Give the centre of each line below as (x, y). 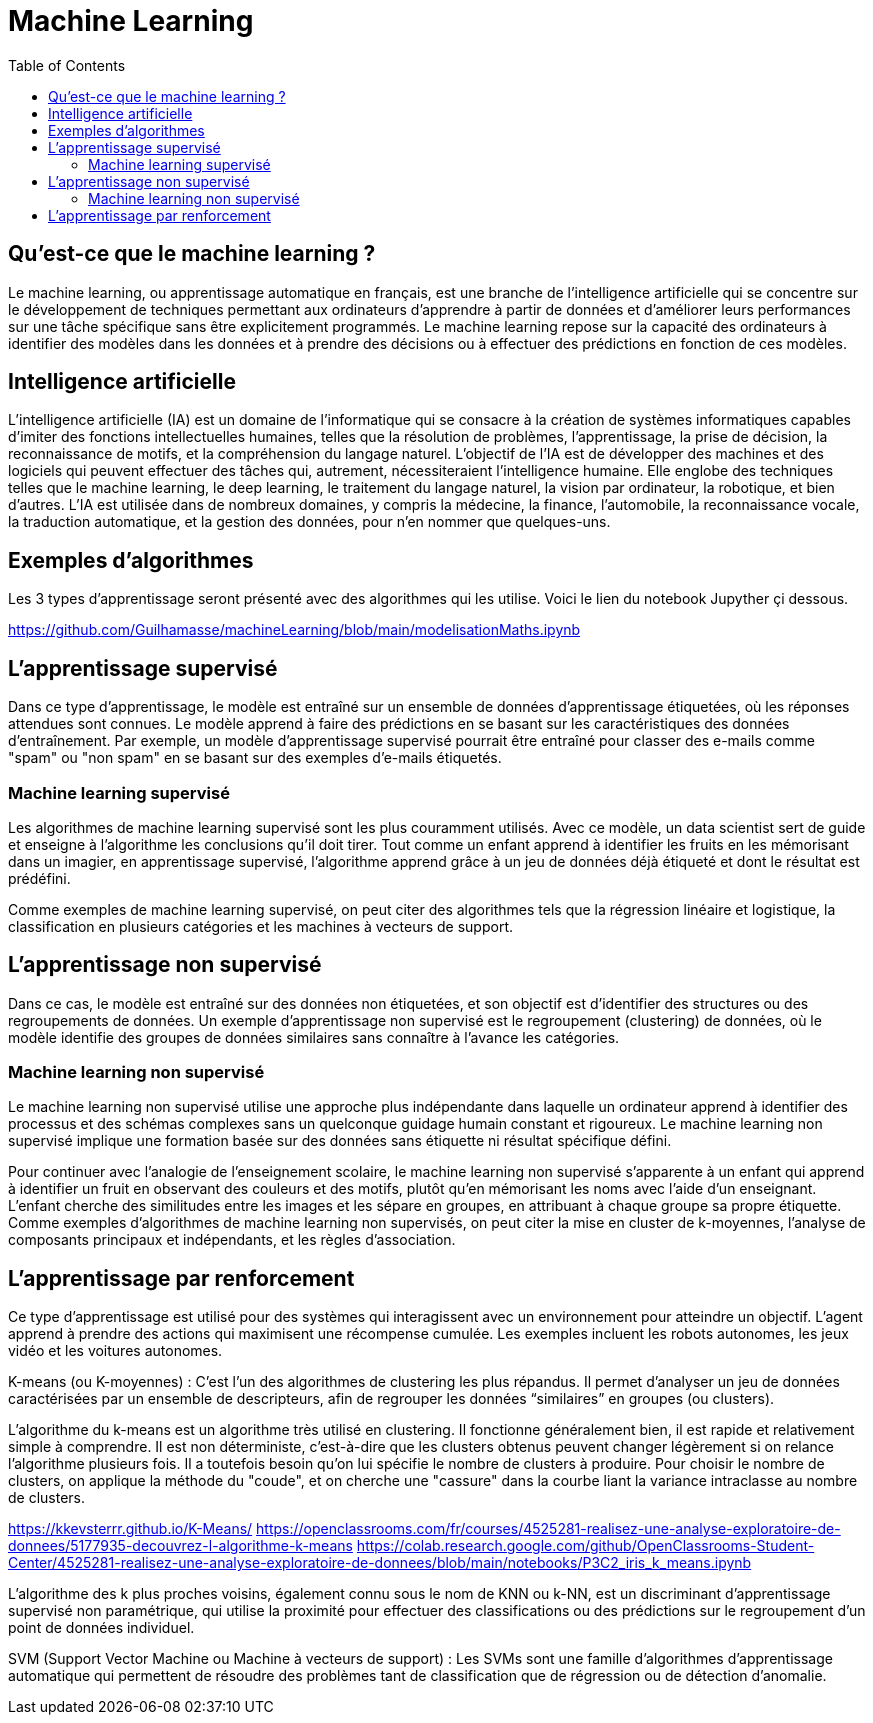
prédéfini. (39, 878)
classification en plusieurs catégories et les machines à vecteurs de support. (260, 926)
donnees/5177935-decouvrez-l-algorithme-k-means (180, 1546)
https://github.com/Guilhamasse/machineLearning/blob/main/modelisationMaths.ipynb (294, 630)
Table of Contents (67, 65)
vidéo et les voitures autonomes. (115, 1351)
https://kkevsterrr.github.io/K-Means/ (130, 1529)
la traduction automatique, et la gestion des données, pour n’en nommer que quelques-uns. (309, 522)
